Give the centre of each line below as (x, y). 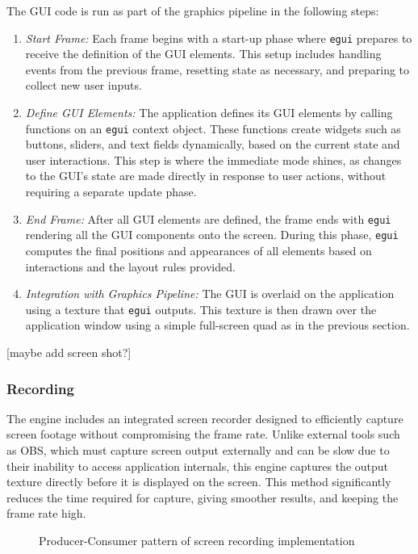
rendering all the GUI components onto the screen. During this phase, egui (212, 235)
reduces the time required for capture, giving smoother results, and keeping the (203, 497)
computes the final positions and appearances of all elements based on (199, 250)
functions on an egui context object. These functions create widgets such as (213, 128)
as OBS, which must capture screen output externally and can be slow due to (198, 450)
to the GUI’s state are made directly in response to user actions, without (206, 176)
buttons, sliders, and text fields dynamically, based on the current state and (213, 144)
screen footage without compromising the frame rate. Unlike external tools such (203, 434)
